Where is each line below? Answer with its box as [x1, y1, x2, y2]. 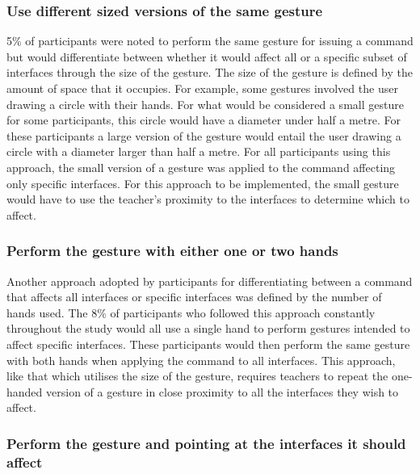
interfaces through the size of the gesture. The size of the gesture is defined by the [6, 64, 414, 81]
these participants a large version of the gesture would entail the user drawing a [6, 127, 401, 144]
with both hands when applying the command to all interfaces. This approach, [6, 351, 396, 368]
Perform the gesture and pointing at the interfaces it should [6, 433, 406, 453]
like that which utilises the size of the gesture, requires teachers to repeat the [6, 367, 388, 384]
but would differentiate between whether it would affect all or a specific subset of [6, 48, 407, 65]
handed [6, 383, 43, 400]
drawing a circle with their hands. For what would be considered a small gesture [6, 95, 404, 112]
